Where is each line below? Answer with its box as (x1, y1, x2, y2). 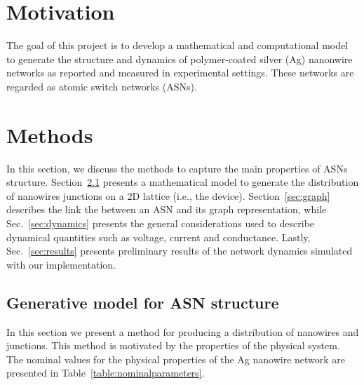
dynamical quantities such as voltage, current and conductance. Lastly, (6, 229, 311, 244)
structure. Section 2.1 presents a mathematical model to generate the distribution (6, 175, 359, 189)
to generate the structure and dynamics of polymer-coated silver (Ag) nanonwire (6, 51, 353, 66)
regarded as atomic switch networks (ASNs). (6, 79, 197, 93)
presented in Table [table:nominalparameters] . (6, 365, 205, 380)
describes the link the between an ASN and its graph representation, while (6, 202, 327, 217)
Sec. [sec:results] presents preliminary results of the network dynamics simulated (6, 243, 353, 258)
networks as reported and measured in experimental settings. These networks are (6, 65, 354, 80)
